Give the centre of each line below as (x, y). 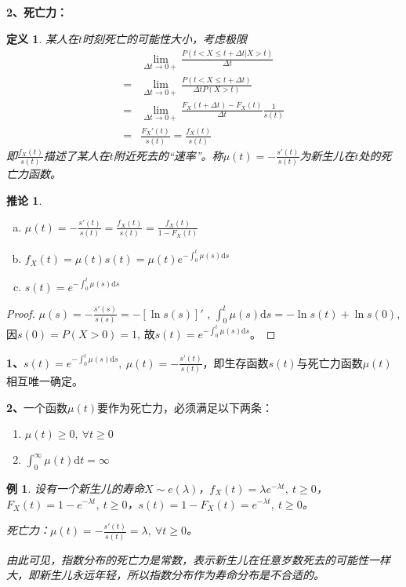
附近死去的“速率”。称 (168, 155)
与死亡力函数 (330, 362)
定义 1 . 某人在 (42, 38)
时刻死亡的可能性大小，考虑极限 (165, 38)
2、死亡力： (37, 12)
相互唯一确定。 (45, 380)
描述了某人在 (76, 155)
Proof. (21, 313)
